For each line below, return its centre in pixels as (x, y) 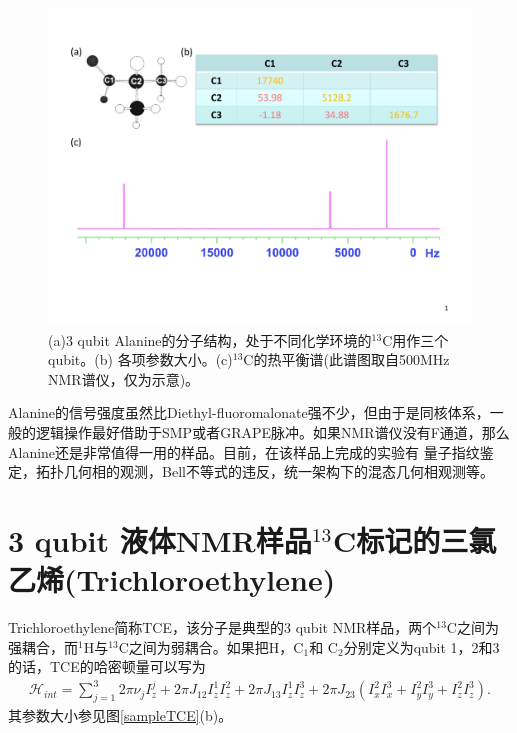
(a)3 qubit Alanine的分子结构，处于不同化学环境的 (210, 339)
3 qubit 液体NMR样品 (160, 539)
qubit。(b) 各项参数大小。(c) (140, 359)
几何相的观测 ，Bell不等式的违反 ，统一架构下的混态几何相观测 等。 (278, 471)
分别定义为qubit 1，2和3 (421, 646)
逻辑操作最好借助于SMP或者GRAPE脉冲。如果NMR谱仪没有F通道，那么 (272, 431)
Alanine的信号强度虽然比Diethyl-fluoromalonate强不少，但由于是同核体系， (249, 412)
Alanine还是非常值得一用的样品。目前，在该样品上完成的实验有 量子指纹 (244, 451)
